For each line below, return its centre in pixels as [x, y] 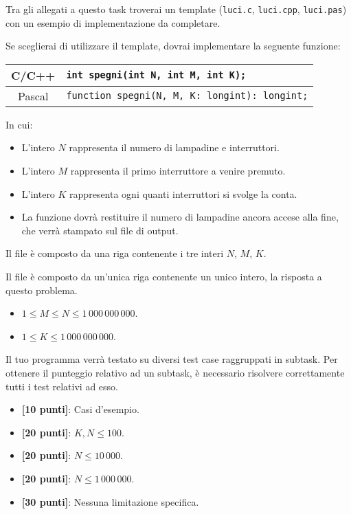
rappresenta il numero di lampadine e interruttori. [174, 147]
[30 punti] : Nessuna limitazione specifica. [110, 501]
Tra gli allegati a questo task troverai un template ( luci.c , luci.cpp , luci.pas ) [176, 9]
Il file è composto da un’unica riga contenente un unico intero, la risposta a [164, 276]
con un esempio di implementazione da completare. [113, 22]
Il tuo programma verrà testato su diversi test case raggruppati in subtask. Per [172, 359]
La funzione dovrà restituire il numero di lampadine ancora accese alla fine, [180, 217]
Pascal [33, 96]
